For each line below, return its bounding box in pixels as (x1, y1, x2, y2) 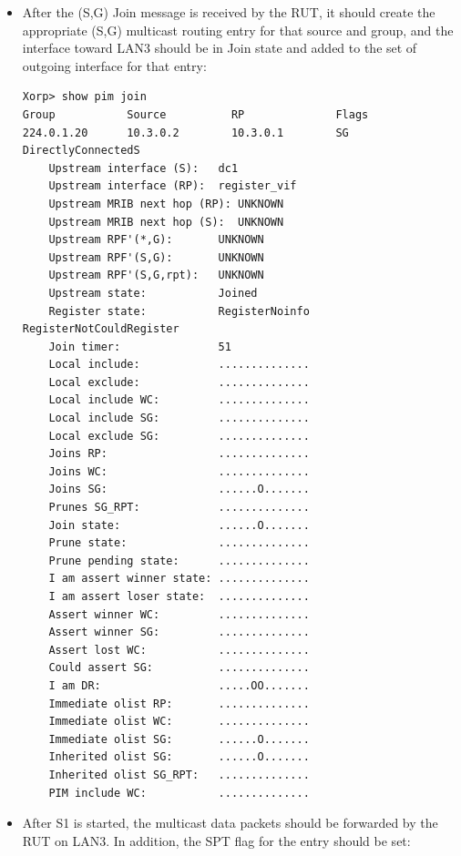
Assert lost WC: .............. (48, 643, 310, 657)
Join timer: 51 (48, 340, 231, 353)
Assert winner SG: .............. (48, 626, 310, 639)
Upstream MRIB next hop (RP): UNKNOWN (48, 197, 284, 210)
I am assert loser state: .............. (48, 590, 310, 603)
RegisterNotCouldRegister (22, 322, 179, 336)
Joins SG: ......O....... (48, 483, 310, 496)
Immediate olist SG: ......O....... (48, 732, 310, 746)
